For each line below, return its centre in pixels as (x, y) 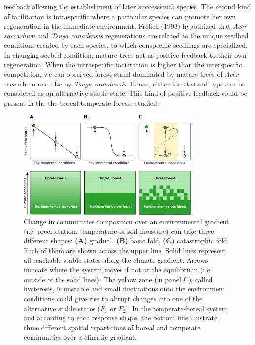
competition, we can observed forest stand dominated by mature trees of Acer (121, 74)
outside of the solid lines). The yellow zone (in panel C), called (118, 279)
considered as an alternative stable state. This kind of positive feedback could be (126, 93)
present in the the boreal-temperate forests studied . (83, 102)
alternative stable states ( (62, 308)
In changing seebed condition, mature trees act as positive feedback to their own (125, 54)
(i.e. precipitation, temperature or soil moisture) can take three (119, 231)
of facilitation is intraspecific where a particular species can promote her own (120, 16)
